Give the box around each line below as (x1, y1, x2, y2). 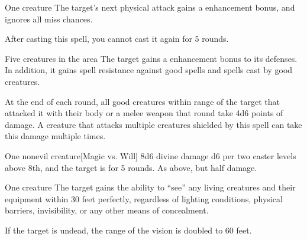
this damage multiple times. (5, 130, 106, 142)
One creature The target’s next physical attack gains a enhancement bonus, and (5, 1, 295, 13)
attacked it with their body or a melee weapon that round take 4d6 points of (5, 107, 283, 119)
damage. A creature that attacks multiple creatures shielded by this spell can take (5, 118, 302, 130)
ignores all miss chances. (5, 12, 93, 25)
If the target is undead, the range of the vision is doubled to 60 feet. (5, 223, 252, 236)
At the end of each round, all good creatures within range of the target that (5, 95, 280, 107)
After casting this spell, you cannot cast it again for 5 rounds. (5, 32, 229, 45)
